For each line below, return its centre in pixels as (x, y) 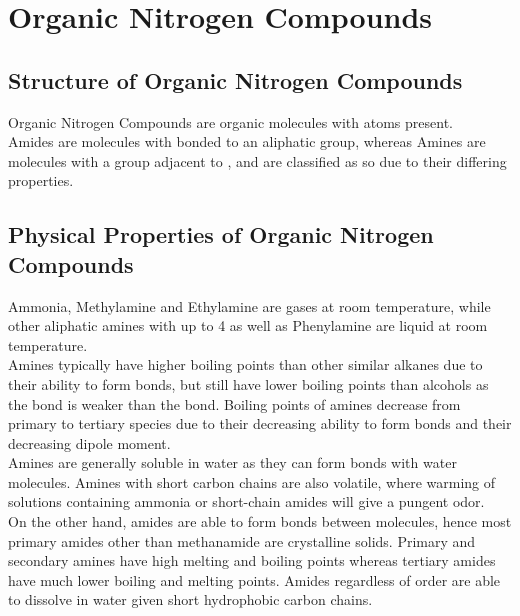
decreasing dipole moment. (89, 442)
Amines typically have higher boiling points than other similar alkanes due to (245, 364)
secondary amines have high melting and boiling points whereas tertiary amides (252, 560)
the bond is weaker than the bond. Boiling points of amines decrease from (234, 403)
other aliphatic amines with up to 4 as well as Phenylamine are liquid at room (248, 325)
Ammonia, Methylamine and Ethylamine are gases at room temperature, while (249, 305)
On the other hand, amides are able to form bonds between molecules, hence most (260, 521)
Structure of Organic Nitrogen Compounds (235, 79)
